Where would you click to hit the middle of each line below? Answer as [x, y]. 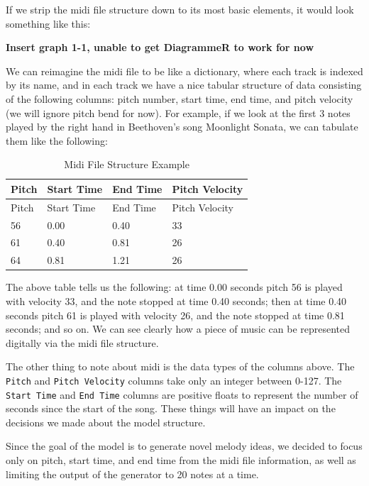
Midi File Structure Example [127, 164]
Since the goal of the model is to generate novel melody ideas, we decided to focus [184, 446]
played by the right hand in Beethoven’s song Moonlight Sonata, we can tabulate [182, 127]
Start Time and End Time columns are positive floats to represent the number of [182, 394]
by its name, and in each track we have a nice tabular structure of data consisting [184, 85]
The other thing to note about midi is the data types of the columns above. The [180, 366]
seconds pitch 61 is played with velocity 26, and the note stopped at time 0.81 [175, 315]
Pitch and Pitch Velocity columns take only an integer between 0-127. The [174, 380]
